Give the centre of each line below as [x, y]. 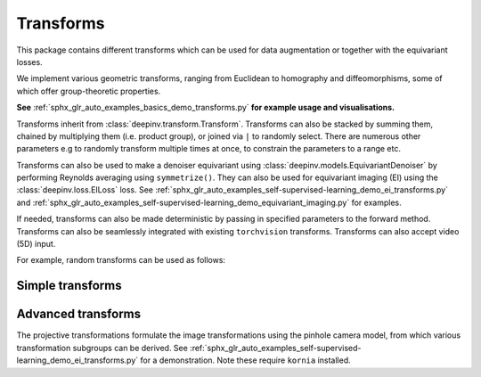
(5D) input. [36, 244]
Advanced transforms [79, 314]
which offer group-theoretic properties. [89, 91]
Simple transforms [69, 286]
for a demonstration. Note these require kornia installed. [245, 360]
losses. [30, 61]
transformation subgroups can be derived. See [102, 348]
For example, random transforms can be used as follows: [121, 260]
